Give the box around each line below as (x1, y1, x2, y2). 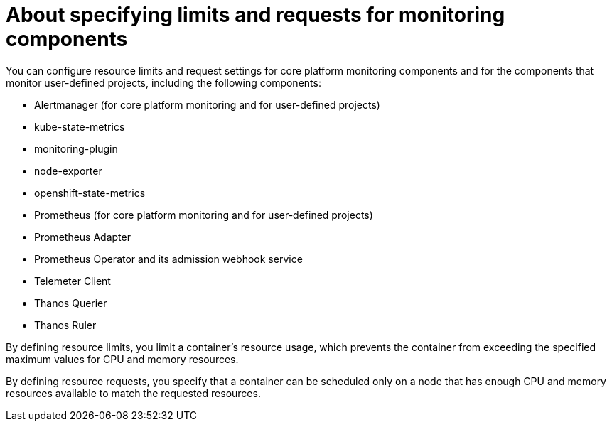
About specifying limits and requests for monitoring (6, 3, 505, 27)
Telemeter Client (34, 274, 111, 287)
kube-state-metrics (34, 120, 125, 133)
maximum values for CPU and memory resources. (6, 352, 239, 365)
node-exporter (34, 164, 102, 177)
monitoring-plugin (34, 142, 118, 155)
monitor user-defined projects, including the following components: (6, 76, 321, 89)
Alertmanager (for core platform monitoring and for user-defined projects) (34, 98, 380, 111)
